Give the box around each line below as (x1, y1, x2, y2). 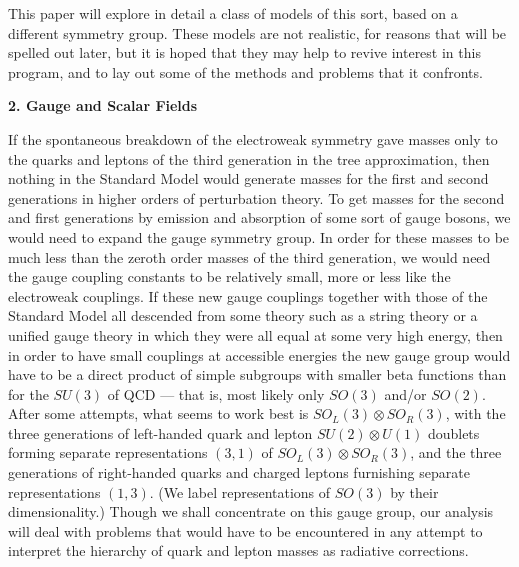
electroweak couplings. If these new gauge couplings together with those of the (8, 285, 488, 306)
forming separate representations (8, 442, 208, 463)
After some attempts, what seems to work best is (8, 403, 309, 424)
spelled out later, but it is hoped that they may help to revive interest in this (8, 42, 481, 63)
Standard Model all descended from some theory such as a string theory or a (8, 305, 478, 326)
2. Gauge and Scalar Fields (8, 95, 198, 116)
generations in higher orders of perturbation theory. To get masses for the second (8, 187, 505, 208)
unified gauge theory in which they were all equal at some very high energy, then (8, 324, 503, 345)
